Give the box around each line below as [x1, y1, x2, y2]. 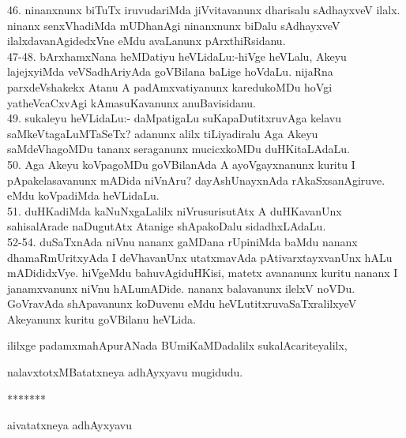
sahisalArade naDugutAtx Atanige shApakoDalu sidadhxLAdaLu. [7, 218, 326, 234]
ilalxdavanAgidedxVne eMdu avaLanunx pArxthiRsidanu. [7, 32, 286, 49]
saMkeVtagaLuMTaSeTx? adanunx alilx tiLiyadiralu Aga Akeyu [7, 125, 318, 141]
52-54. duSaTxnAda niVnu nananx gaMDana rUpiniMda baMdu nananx [7, 233, 358, 249]
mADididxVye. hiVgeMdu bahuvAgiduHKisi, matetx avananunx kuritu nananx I [7, 264, 398, 281]
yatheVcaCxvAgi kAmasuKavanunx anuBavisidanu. [7, 94, 256, 110]
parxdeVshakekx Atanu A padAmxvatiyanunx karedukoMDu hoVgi [7, 78, 333, 95]
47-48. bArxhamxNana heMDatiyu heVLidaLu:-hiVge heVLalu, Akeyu [7, 47, 347, 64]
